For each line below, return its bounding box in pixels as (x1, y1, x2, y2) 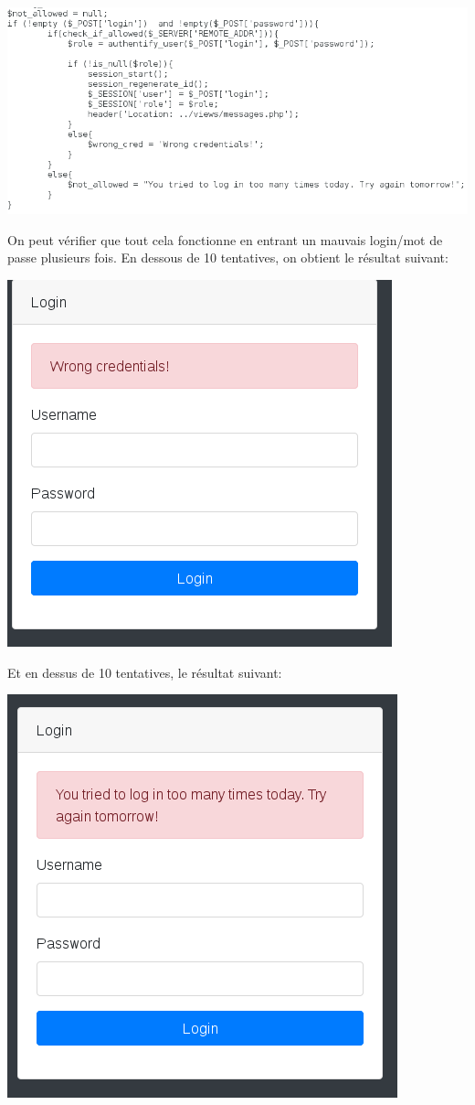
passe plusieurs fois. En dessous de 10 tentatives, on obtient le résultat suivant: (7, 248, 449, 267)
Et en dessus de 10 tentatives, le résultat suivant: (7, 662, 282, 681)
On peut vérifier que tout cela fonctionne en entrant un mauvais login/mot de (7, 230, 443, 249)
